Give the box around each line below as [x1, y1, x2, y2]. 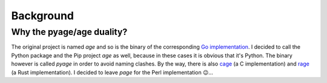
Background [11, 9, 74, 22]
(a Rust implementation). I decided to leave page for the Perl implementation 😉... [11, 69, 213, 76]
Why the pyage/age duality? [11, 26, 128, 37]
